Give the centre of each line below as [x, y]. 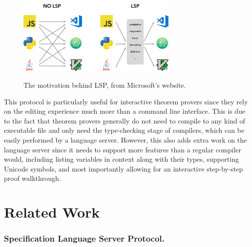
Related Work [52, 212]
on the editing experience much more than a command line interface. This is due [125, 111]
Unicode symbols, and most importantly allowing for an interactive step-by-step [124, 168]
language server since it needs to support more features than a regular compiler [123, 149]
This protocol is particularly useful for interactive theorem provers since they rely [126, 101]
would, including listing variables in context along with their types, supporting [122, 159]
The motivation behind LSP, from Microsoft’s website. [105, 85]
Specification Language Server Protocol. [84, 238]
